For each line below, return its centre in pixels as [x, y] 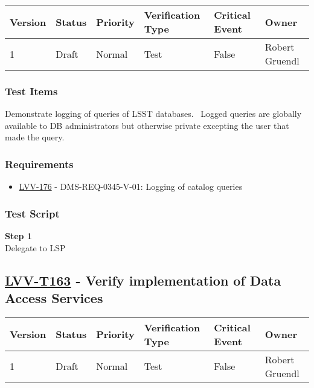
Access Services [54, 298]
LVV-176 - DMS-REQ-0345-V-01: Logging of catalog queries [131, 186]
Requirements [39, 164]
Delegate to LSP [35, 247]
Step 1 [18, 236]
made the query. [35, 137]
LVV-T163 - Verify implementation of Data [143, 280]
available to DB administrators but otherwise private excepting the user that [147, 125]
